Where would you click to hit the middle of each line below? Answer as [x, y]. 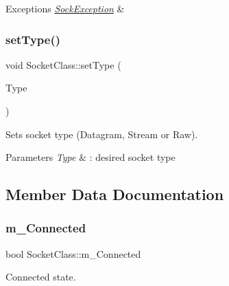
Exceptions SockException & [65, 8]
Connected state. [41, 277]
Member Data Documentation [115, 194]
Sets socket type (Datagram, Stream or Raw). [102, 134]
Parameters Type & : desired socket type [91, 157]
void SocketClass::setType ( [63, 64]
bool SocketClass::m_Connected [73, 253]
